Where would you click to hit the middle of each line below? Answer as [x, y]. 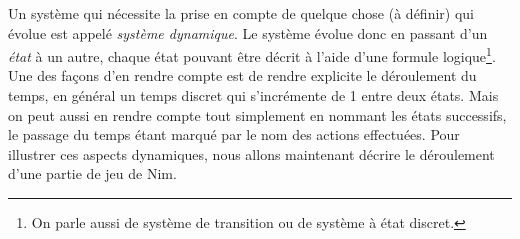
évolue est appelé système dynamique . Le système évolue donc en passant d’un [248, 32]
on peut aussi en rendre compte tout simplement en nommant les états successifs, [257, 114]
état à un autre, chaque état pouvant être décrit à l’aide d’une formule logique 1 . [252, 54]
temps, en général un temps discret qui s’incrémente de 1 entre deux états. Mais [253, 95]
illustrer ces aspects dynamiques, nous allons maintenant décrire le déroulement [251, 153]
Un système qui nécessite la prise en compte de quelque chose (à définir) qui [241, 13]
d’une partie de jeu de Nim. [92, 173]
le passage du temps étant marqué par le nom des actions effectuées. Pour [234, 134]
